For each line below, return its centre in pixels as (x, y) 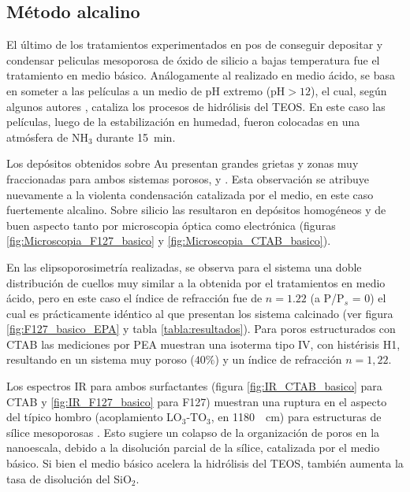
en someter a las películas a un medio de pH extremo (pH (146, 90)
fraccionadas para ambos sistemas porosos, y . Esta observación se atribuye (188, 178)
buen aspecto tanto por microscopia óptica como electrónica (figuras (171, 225)
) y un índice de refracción (278, 359)
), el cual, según (349, 90)
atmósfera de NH (47, 137)
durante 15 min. (136, 137)
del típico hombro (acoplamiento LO (94, 417)
